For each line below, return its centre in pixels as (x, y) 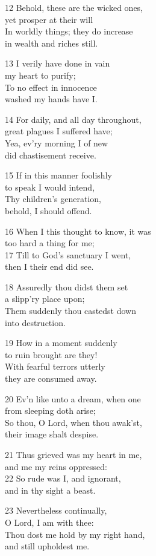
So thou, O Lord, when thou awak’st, (73, 422)
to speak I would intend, (50, 187)
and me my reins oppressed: (56, 466)
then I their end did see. (49, 267)
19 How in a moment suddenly (61, 343)
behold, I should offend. (48, 210)
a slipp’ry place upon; (45, 299)
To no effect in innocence (51, 87)
